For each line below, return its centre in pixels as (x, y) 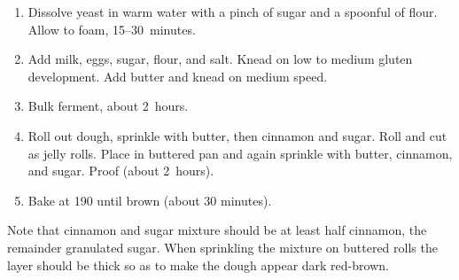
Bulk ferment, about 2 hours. (108, 106)
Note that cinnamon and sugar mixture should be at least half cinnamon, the (217, 230)
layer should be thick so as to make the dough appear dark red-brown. (198, 264)
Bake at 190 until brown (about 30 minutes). (150, 200)
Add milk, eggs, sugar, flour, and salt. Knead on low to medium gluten (220, 59)
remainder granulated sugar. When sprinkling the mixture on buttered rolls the (222, 247)
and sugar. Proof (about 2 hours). (121, 171)
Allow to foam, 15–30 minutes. (112, 29)
